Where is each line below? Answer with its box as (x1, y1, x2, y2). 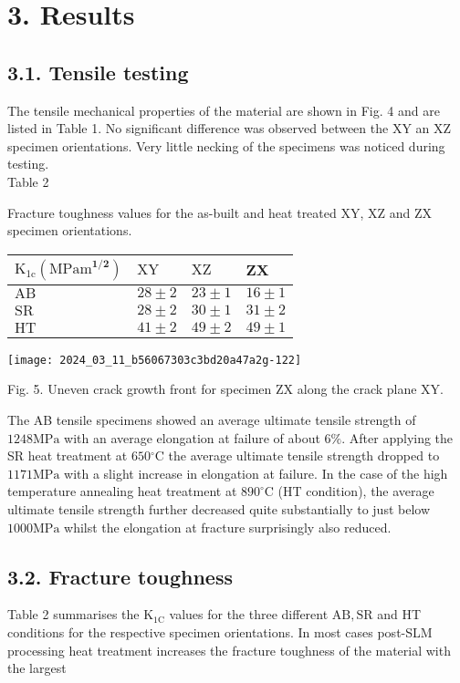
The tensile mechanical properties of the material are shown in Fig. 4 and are (7, 100, 440, 119)
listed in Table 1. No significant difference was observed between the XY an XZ (7, 119, 452, 138)
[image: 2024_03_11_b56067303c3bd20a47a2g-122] (7, 353, 302, 367)
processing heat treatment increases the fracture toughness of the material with (7, 640, 451, 659)
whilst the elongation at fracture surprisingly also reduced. (64, 517, 392, 536)
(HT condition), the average (277, 481, 434, 501)
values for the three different (169, 605, 329, 624)
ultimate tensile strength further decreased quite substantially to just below (7, 499, 431, 518)
